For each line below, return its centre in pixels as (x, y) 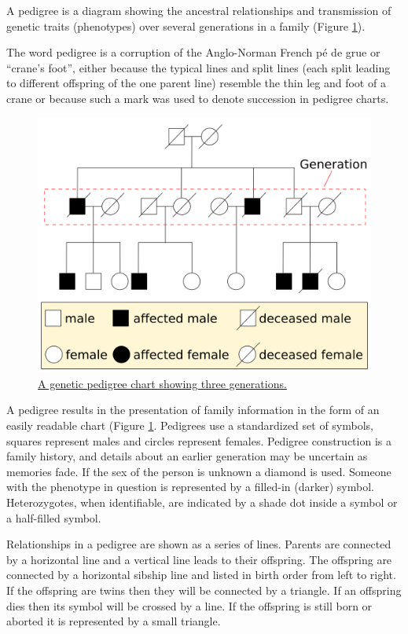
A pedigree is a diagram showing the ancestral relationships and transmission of (199, 10)
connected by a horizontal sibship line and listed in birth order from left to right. (201, 575)
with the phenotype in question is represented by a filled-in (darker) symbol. (190, 487)
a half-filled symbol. (54, 517)
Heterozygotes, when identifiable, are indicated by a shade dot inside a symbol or (202, 502)
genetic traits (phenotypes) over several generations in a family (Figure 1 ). (186, 26)
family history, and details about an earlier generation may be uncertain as (187, 456)
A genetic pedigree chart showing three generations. (162, 383)
